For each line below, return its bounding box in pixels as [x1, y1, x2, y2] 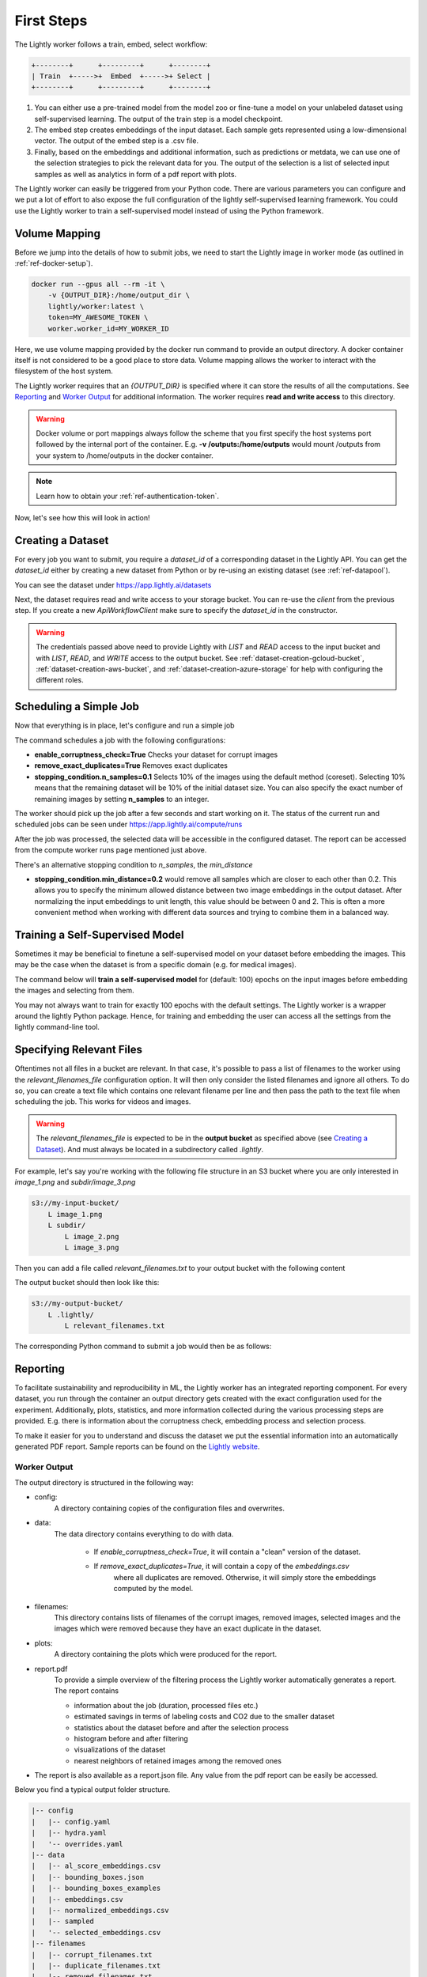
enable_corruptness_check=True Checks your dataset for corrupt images [34, 750, 278, 759]
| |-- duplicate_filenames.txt [31, 1961, 161, 1970]
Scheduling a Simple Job [14, 700, 140, 713]
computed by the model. [113, 1584, 194, 1593]
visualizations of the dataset [74, 1745, 166, 1755]
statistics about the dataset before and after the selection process [74, 1722, 289, 1732]
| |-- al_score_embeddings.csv [31, 1862, 161, 1870]
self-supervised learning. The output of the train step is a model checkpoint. [34, 114, 283, 123]
